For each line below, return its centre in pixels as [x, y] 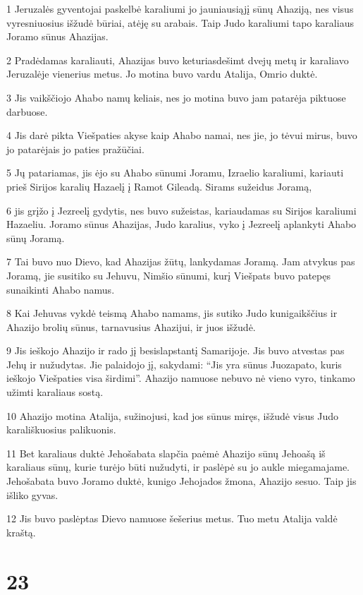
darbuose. [27, 111]
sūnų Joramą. [36, 238]
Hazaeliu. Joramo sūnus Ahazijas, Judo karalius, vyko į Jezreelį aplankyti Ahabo [181, 224]
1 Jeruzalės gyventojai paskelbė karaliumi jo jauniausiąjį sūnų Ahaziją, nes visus [180, 8]
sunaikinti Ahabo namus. [61, 289]
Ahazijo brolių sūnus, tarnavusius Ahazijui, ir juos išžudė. [131, 326]
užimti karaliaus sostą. [55, 392]
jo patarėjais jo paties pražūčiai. [75, 149]
